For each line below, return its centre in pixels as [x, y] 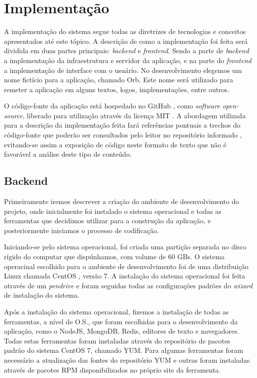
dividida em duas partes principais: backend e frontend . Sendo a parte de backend [127, 51]
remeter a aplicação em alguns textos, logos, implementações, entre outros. [117, 89]
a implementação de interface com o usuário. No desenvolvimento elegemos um [123, 70]
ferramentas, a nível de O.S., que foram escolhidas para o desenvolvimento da [121, 321]
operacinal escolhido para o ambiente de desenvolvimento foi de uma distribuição [126, 266]
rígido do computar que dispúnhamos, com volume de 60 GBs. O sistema [114, 257]
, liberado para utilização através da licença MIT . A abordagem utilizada [134, 115]
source [13, 115]
